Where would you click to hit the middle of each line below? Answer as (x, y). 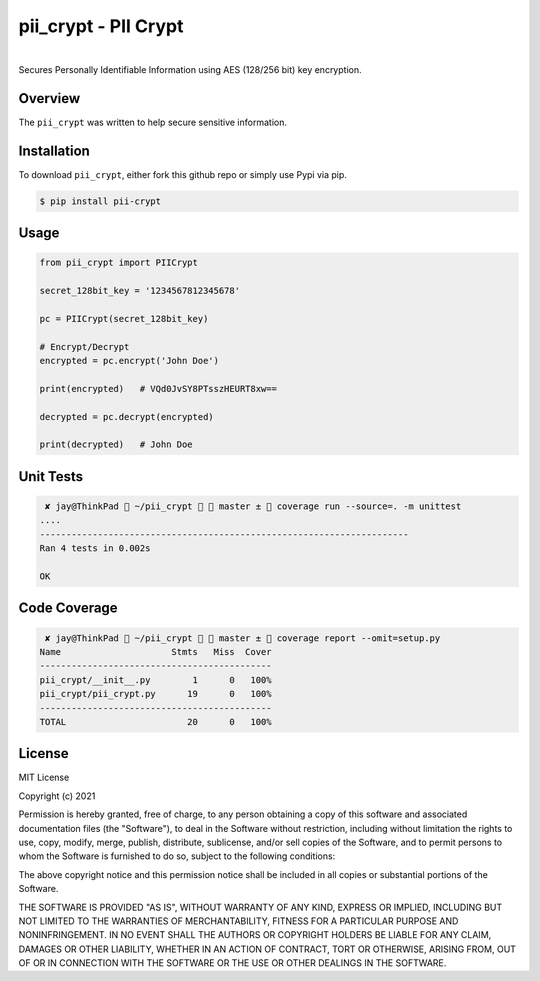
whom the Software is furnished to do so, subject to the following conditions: (177, 856)
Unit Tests (51, 476)
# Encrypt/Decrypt (84, 346)
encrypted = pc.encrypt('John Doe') (129, 361)
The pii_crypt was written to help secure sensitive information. (152, 122)
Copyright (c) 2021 (57, 796)
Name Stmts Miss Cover (155, 651)
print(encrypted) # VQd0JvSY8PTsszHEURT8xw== (158, 388)
